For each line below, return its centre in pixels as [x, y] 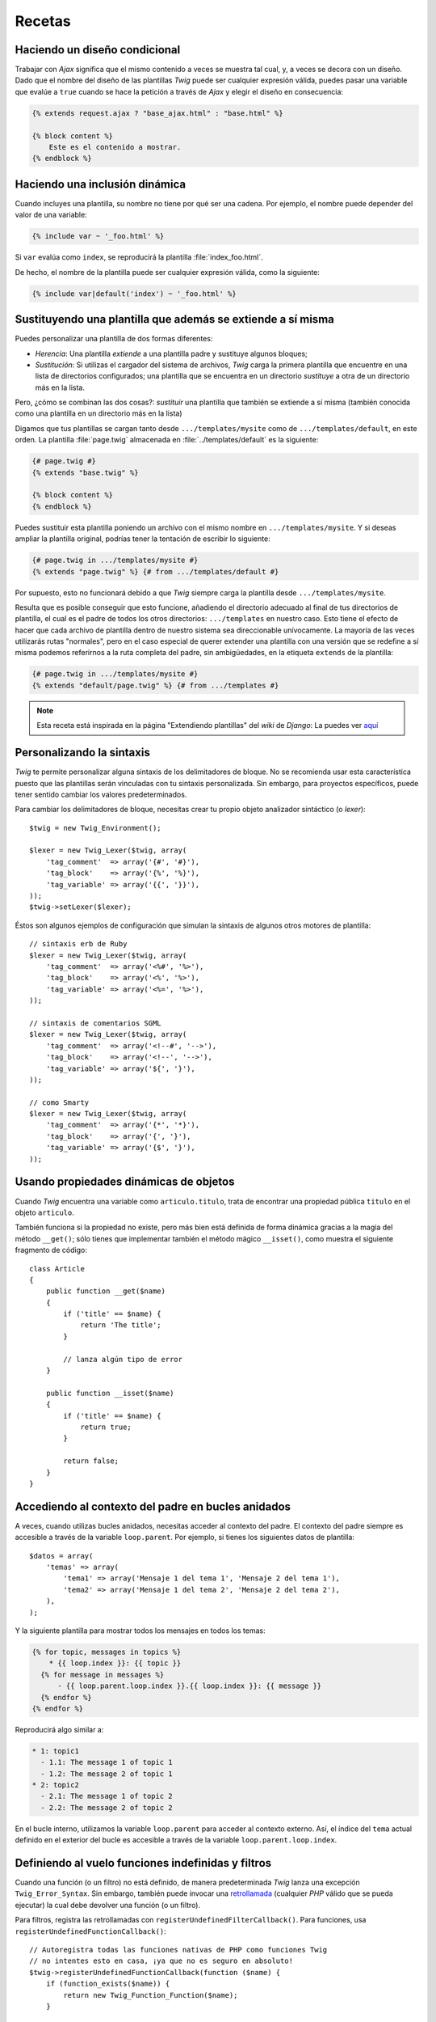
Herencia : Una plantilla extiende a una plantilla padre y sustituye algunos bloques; [172, 353]
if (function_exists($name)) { [108, 1984]
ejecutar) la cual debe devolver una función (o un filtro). [108, 1905]
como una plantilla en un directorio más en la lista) [99, 413]
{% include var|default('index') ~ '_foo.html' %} [134, 294]
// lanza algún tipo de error [123, 1359]
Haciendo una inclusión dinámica [100, 184]
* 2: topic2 [56, 1785]
